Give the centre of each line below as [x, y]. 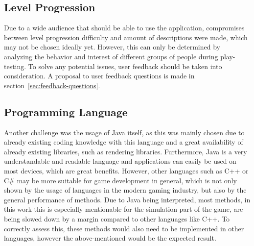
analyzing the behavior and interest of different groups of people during [111, 56]
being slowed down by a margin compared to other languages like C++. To [117, 218]
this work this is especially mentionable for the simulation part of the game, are [124, 209]
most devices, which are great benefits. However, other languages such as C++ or [126, 170]
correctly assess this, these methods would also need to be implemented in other [124, 228]
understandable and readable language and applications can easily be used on [120, 161]
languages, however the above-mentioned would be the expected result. [110, 238]
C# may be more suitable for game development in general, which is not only [120, 180]
